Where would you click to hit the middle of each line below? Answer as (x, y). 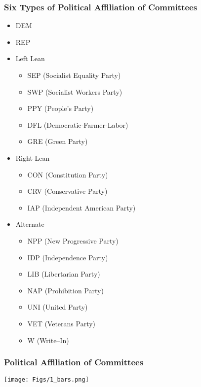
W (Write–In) (48, 340)
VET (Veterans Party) (61, 323)
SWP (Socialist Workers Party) (75, 91)
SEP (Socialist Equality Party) (74, 75)
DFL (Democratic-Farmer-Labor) (78, 124)
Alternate (30, 224)
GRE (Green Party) (58, 141)
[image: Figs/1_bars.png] (46, 380)
